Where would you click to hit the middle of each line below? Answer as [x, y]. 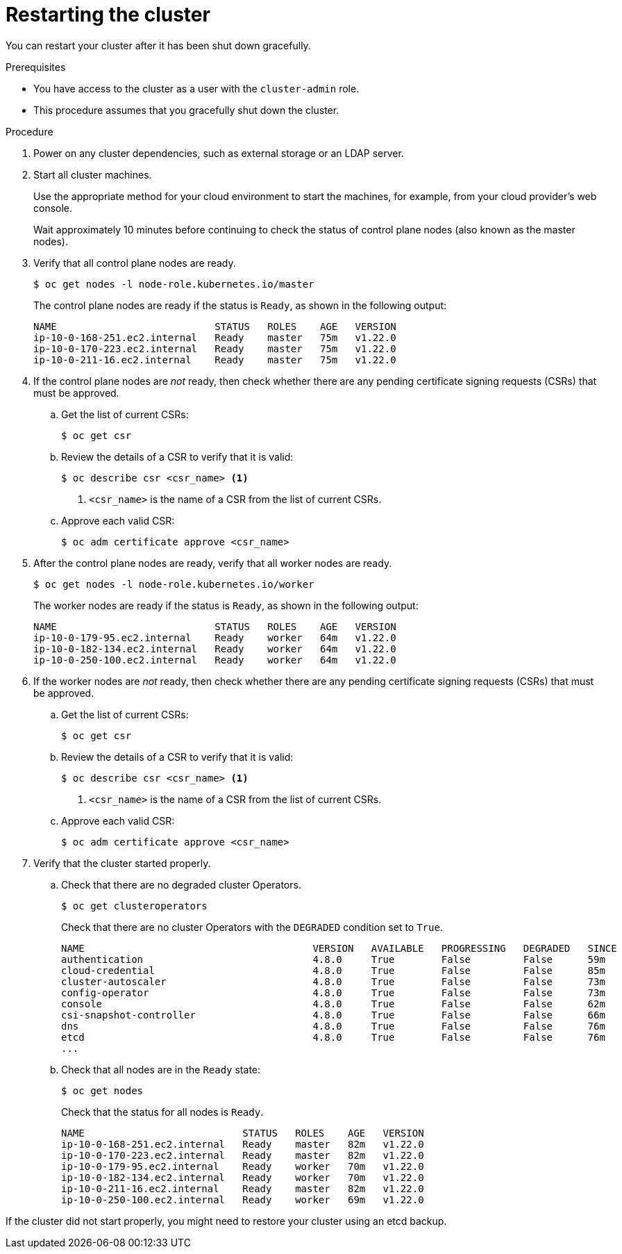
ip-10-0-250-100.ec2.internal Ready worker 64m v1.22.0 [215, 660]
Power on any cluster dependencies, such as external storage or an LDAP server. [219, 153]
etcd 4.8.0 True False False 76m [333, 1037]
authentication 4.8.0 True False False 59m [333, 959]
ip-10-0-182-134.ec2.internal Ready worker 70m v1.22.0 [243, 1177]
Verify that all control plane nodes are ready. [135, 263]
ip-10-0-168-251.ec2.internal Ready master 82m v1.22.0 [243, 1144]
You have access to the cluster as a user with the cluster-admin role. [196, 88]
